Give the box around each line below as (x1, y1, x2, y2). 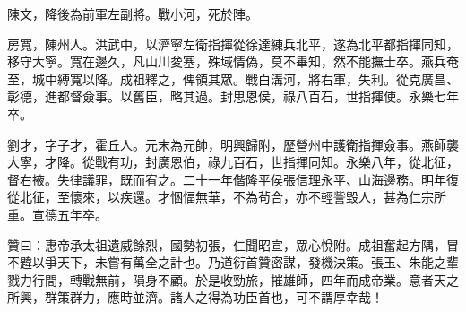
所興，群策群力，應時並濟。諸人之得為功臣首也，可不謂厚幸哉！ (7, 288, 384, 307)
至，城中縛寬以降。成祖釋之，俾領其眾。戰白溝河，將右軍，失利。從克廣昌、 (7, 69, 459, 88)
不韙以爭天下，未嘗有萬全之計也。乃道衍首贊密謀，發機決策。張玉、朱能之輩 (7, 253, 459, 272)
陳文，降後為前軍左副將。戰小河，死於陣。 (7, 4, 258, 22)
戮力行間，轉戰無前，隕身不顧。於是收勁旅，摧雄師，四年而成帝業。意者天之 (7, 270, 459, 289)
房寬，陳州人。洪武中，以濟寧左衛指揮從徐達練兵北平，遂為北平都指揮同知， (7, 34, 459, 53)
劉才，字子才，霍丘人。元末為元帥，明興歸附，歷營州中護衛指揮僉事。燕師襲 (7, 134, 459, 153)
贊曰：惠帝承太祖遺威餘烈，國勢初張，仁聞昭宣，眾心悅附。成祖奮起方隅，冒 (7, 235, 459, 254)
